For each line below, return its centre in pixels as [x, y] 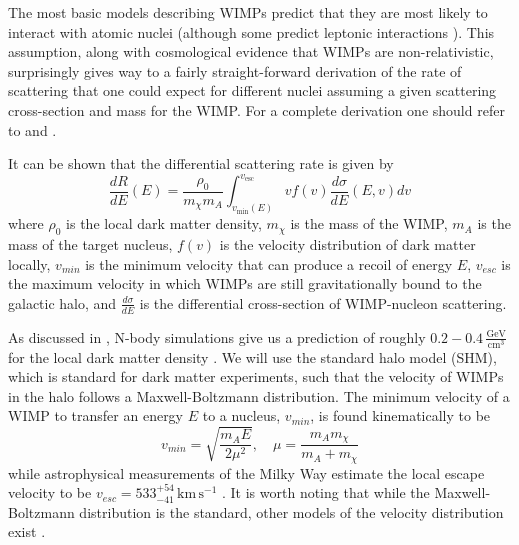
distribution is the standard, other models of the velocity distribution [291, 511]
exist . [27, 531]
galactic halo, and [62, 302]
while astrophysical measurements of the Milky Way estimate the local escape [246, 472]
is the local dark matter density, [164, 223]
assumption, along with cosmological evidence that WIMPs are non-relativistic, [251, 51]
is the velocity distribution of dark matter [347, 243]
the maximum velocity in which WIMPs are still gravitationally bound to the [245, 283]
